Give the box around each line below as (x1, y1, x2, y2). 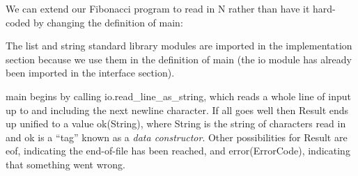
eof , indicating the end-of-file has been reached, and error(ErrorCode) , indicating (6, 143, 350, 158)
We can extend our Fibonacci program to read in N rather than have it (6, 1, 310, 15)
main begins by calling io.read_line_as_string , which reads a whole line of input (6, 88, 351, 103)
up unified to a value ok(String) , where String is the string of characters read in (6, 116, 346, 131)
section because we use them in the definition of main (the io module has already (6, 51, 352, 66)
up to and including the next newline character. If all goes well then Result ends (6, 102, 349, 117)
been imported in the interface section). (6, 65, 175, 80)
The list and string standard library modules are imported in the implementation (6, 38, 352, 53)
